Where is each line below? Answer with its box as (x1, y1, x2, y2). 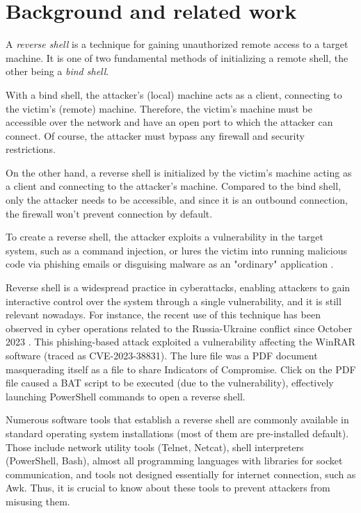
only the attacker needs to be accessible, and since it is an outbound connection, (6, 193, 348, 207)
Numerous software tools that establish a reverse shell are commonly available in (6, 412, 349, 427)
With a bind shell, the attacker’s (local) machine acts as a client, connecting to (6, 87, 342, 101)
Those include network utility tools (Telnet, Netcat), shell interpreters (6, 439, 304, 454)
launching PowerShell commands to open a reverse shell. (6, 389, 246, 403)
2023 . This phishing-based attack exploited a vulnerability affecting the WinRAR (6, 334, 355, 349)
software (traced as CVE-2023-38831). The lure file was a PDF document (6, 348, 318, 362)
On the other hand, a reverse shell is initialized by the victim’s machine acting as (6, 165, 352, 179)
